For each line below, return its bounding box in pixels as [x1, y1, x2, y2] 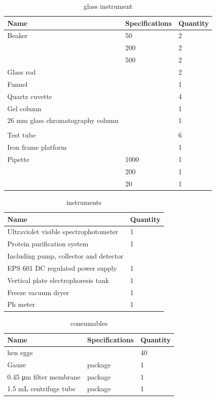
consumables [70, 318, 108, 328]
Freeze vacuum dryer [7, 287, 69, 297]
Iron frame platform [7, 142, 67, 152]
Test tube [7, 130, 36, 140]
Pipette [7, 154, 29, 164]
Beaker [7, 30, 28, 40]
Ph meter [7, 299, 36, 309]
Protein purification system [7, 239, 89, 249]
